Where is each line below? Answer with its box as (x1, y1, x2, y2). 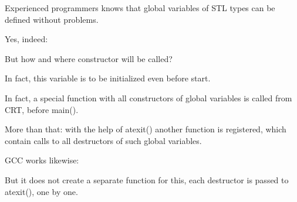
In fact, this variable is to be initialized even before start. (5, 72, 211, 84)
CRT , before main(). (5, 103, 79, 115)
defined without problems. (5, 13, 99, 25)
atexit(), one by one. (5, 185, 78, 197)
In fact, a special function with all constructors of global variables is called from (5, 91, 292, 104)
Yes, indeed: (5, 33, 48, 45)
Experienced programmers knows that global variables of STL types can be (5, 2, 275, 13)
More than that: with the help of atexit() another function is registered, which (5, 123, 286, 135)
